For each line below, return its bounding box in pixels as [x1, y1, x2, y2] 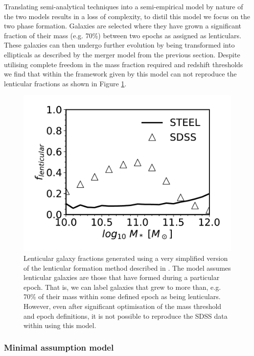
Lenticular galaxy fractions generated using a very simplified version [23, 253, 228, 263]
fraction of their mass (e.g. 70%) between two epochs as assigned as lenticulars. [4, 30, 241, 40]
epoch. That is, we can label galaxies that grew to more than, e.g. [23, 281, 221, 292]
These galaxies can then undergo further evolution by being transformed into [4, 40, 235, 50]
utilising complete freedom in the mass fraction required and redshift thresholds [4, 59, 243, 69]
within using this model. [23, 320, 96, 331]
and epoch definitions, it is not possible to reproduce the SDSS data [23, 310, 228, 321]
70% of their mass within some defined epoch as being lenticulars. [23, 291, 221, 302]
